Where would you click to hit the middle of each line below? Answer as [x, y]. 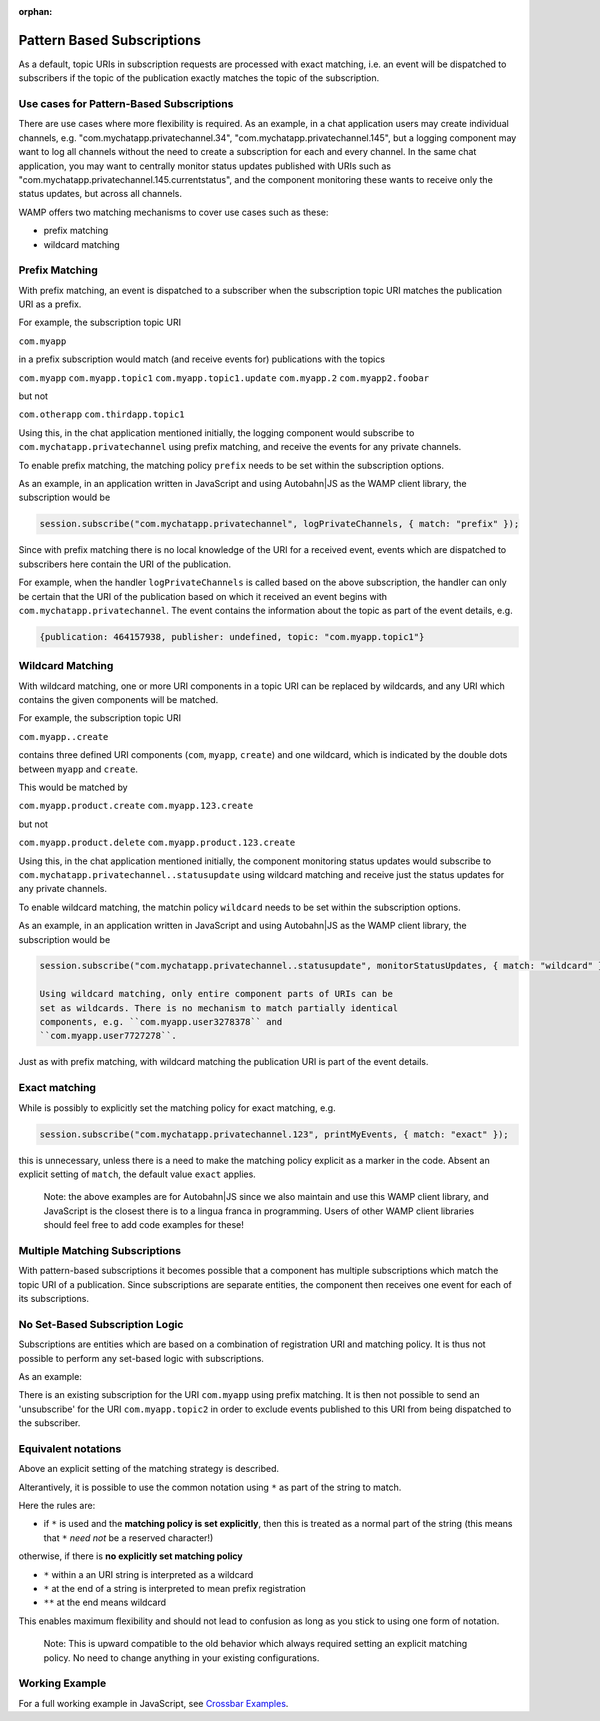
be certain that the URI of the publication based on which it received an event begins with [203, 596]
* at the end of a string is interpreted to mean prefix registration [175, 1588]
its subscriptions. [54, 1299]
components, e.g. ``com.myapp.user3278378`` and [161, 1022]
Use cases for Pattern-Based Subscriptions [126, 104]
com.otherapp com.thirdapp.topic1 [101, 414]
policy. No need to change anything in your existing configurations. [181, 1657]
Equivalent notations [70, 1448]
